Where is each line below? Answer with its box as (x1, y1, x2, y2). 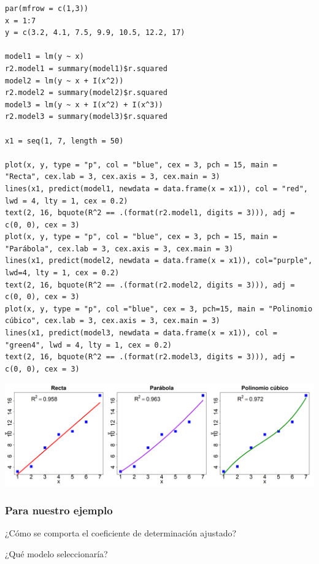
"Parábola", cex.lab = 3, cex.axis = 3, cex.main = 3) (5, 244, 234, 253)
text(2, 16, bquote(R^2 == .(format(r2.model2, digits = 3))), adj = (5, 280, 295, 289)
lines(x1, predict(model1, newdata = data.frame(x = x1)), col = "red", (5, 184, 308, 193)
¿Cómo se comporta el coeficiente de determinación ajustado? (5, 527, 237, 539)
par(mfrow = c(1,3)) (5, 4, 89, 13)
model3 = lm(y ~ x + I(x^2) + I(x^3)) (5, 100, 163, 109)
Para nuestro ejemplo (5, 502, 113, 517)
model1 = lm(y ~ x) (5, 52, 84, 61)
